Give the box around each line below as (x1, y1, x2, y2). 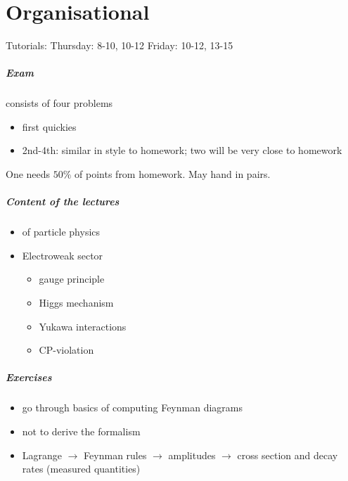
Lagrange (22, 447, 63, 462)
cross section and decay (237, 447, 338, 462)
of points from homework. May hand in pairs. (75, 167, 271, 181)
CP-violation (39, 342, 94, 357)
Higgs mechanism (39, 295, 114, 309)
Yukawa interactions (39, 319, 127, 333)
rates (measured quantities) (22, 461, 141, 476)
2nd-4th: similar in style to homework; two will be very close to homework (22, 143, 342, 158)
